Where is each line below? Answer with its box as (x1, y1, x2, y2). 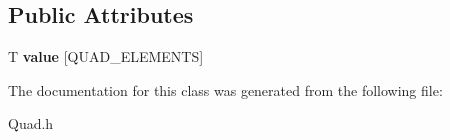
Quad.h (8, 113, 54, 134)
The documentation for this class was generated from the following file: (8, 79, 443, 100)
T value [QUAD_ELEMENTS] (8, 46, 204, 67)
